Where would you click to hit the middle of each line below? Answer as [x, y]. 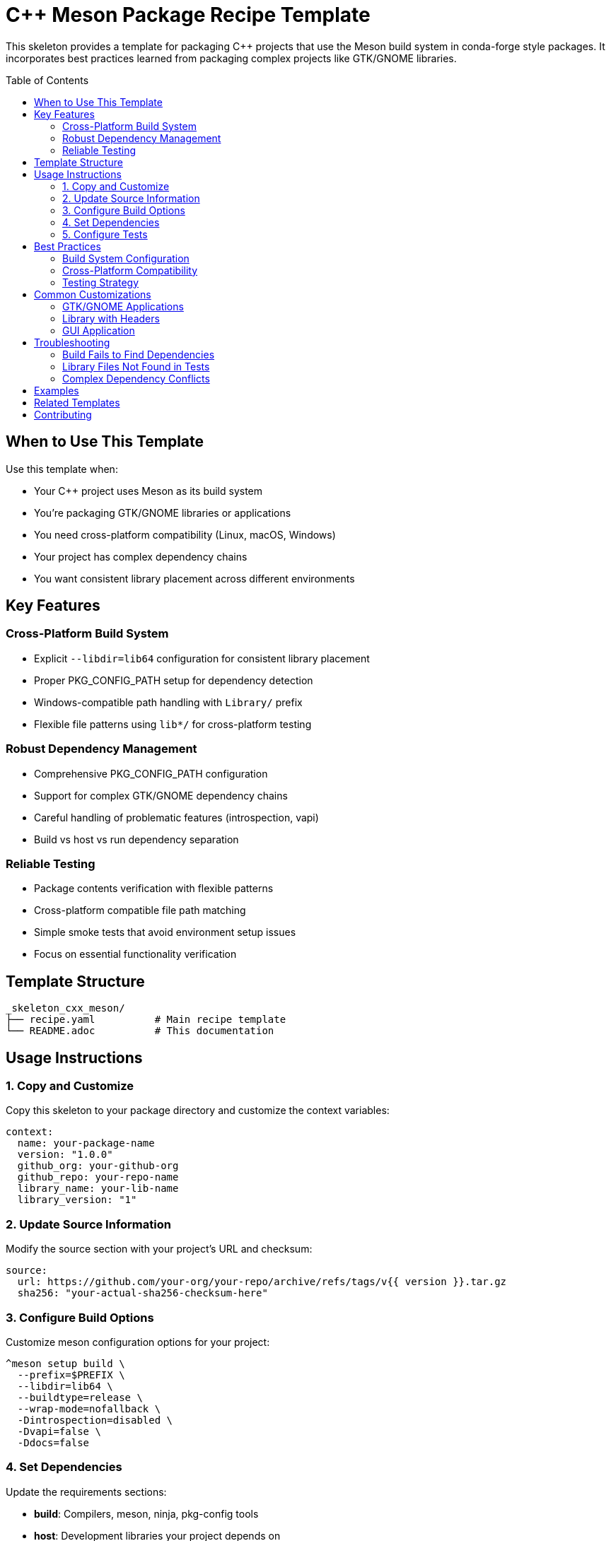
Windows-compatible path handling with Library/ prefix [168, 702]
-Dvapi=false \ [59, 1431]
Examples [57, 390]
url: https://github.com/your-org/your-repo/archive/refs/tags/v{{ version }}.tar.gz [262, 1282]
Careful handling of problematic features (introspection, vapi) [176, 817]
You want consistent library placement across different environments [194, 578]
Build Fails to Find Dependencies [139, 354]
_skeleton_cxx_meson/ [65, 1008]
